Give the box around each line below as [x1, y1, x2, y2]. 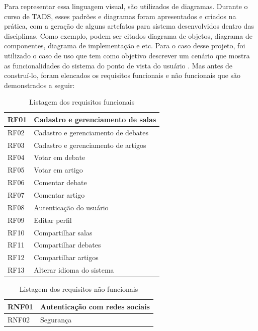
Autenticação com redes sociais [40, 301, 150, 311]
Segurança [40, 314, 72, 324]
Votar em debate [34, 152, 85, 162]
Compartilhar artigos [34, 252, 99, 263]
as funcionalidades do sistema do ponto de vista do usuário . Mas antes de [4, 60, 233, 70]
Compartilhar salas [34, 227, 93, 237]
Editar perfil [34, 214, 72, 225]
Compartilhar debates [34, 239, 101, 250]
